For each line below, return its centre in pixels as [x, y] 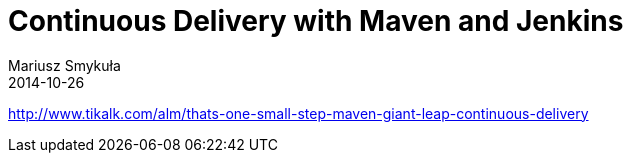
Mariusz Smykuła [64, 65]
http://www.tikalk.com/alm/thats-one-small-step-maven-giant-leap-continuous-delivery [298, 113]
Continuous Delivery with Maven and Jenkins [316, 21]
